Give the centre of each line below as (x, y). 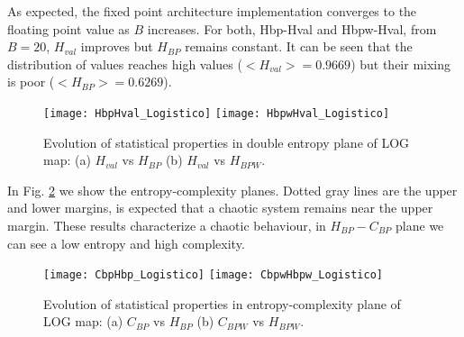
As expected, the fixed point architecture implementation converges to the (212, 11)
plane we (420, 225)
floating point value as (68, 28)
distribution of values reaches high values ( (125, 64)
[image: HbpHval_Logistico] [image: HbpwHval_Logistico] (217, 113)
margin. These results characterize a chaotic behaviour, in (167, 225)
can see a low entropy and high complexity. (126, 243)
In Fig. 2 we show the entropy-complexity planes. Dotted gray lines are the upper (232, 190)
